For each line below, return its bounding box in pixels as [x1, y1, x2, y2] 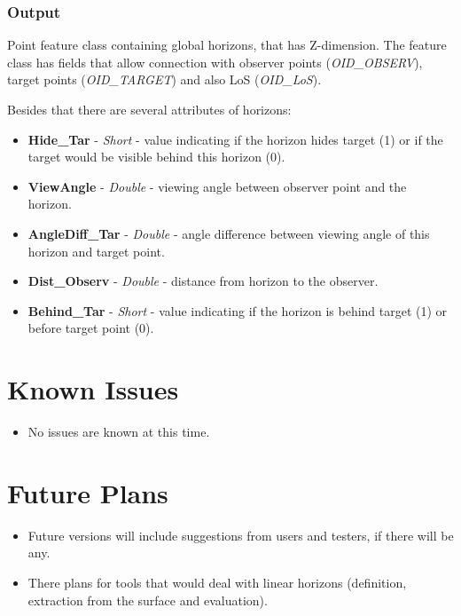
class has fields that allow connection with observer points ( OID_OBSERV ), [7, 52, 423, 71]
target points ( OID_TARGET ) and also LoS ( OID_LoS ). [7, 70, 322, 89]
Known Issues [7, 371, 179, 407]
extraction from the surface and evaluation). [27, 590, 268, 609]
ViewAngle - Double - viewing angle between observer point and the [27, 177, 407, 195]
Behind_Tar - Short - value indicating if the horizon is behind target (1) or [27, 301, 448, 320]
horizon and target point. [27, 241, 165, 260]
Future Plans [7, 474, 168, 510]
